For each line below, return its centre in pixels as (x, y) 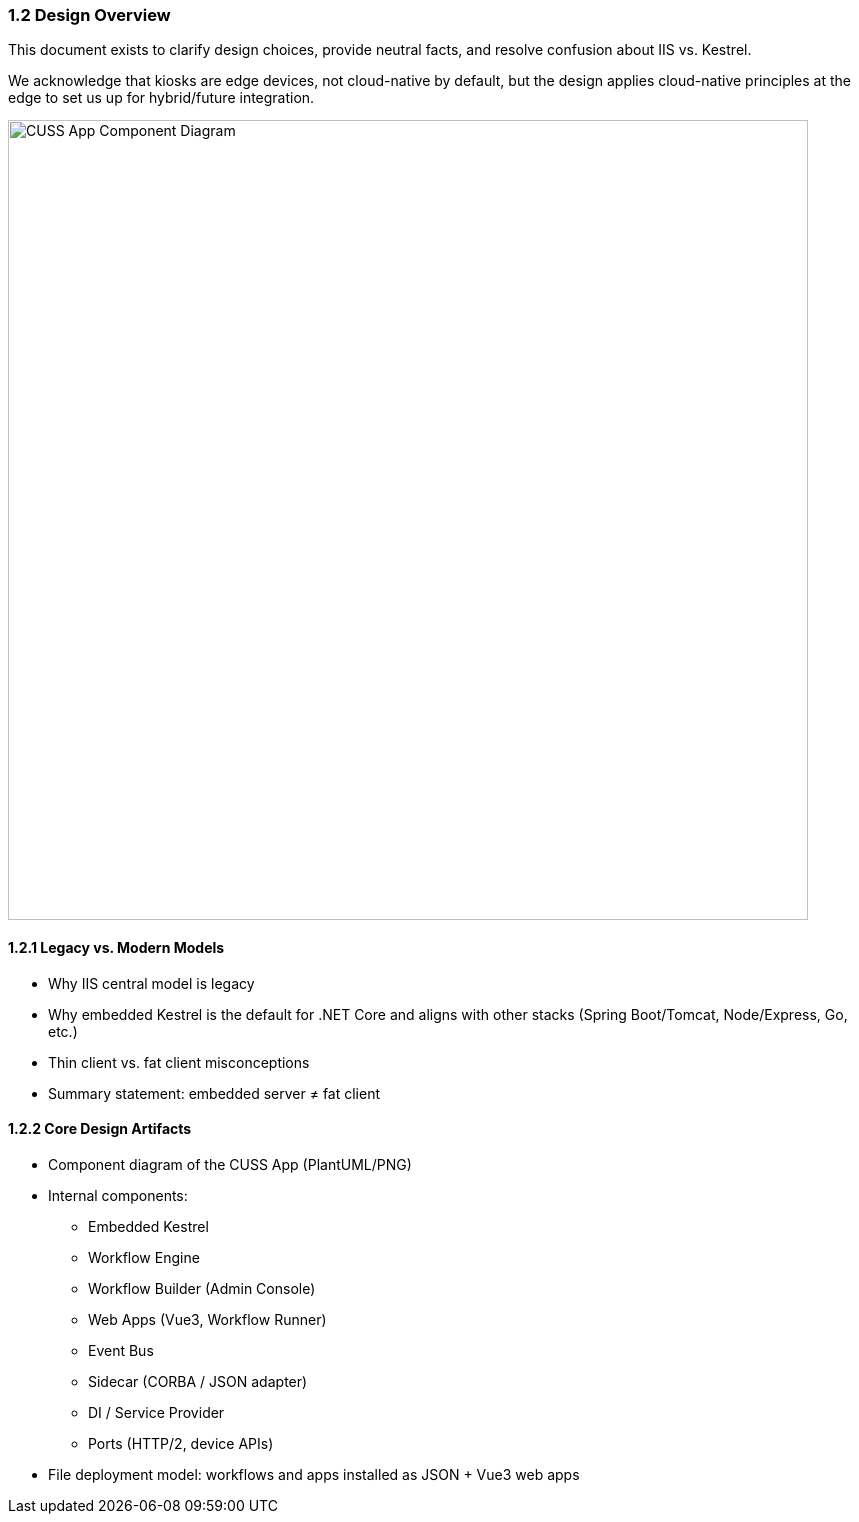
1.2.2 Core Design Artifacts (100, 1129)
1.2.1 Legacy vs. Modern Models (116, 947)
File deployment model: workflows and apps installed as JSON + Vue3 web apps (314, 1474)
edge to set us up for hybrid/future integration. (161, 98)
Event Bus (121, 1350)
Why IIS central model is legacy (151, 983)
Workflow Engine (144, 1257)
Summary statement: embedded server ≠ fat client (214, 1093)
